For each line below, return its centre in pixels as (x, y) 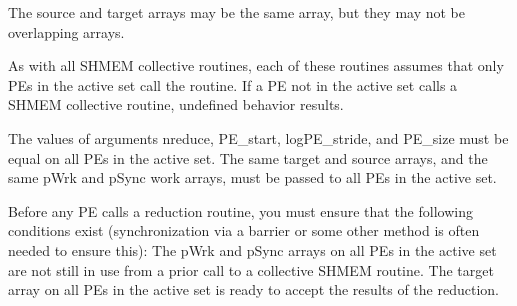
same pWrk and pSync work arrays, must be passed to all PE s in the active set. (252, 177)
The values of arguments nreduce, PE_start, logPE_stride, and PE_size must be (258, 137)
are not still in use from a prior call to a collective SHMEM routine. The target (251, 269)
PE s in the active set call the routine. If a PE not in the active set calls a (233, 84)
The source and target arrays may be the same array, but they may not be (236, 12)
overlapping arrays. (66, 31)
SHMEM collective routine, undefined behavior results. (176, 104)
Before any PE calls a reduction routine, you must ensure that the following (240, 210)
